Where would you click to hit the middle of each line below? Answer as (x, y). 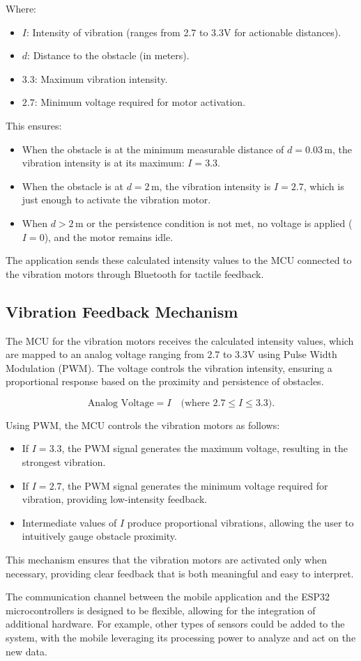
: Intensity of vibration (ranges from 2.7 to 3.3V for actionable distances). (184, 32)
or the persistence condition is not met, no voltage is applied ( (220, 223)
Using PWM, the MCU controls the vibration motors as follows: (143, 425)
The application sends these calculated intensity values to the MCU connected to (179, 260)
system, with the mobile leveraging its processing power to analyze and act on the (181, 638)
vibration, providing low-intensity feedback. (115, 499)
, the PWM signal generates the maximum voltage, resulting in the (205, 448)
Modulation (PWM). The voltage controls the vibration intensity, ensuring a (169, 367)
